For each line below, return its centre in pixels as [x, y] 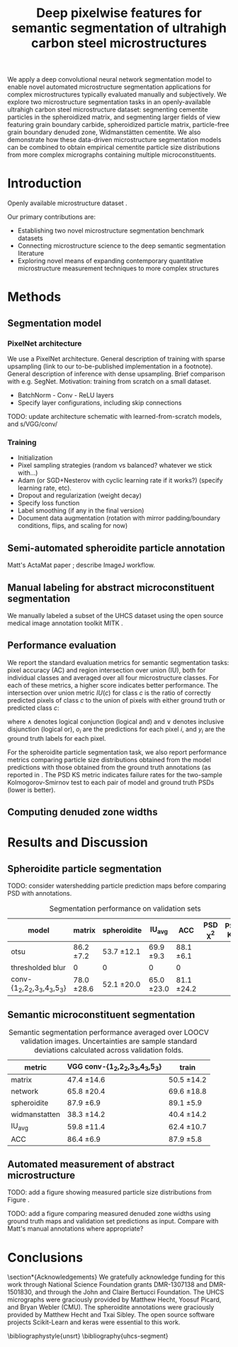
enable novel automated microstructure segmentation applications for [109, 87]
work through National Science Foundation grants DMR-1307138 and [107, 1285]
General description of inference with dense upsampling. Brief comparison [116, 374]
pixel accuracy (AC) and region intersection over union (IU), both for [107, 670]
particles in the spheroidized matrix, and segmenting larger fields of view [114, 117]
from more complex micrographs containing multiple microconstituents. [112, 155]
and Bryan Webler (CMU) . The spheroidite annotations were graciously [111, 1307]
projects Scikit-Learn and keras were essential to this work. [94, 1322]
